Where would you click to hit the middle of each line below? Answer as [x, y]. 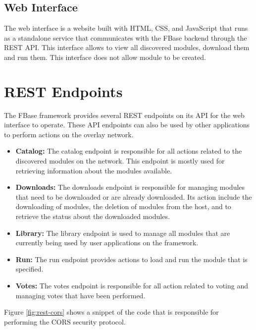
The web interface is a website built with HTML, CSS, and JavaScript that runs [126, 28]
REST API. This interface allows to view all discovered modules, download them [127, 47]
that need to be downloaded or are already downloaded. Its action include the [134, 196]
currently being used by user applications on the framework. [107, 243]
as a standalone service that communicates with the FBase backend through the [126, 37]
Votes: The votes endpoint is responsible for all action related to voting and [132, 286]
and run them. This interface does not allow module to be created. [105, 57]
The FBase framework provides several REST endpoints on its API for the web [124, 115]
